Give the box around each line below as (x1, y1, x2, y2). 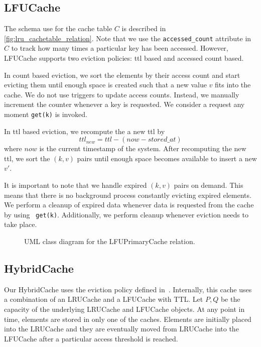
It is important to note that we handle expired (4, 180, 147, 190)
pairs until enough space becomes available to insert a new (77, 153, 257, 163)
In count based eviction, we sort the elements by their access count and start (4, 69, 240, 80)
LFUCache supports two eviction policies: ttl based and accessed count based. (4, 53, 244, 63)
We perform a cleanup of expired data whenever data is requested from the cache (4, 199, 254, 210)
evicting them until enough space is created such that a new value (4, 79, 207, 90)
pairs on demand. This (174, 180, 243, 190)
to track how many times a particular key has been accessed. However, (11, 43, 228, 53)
